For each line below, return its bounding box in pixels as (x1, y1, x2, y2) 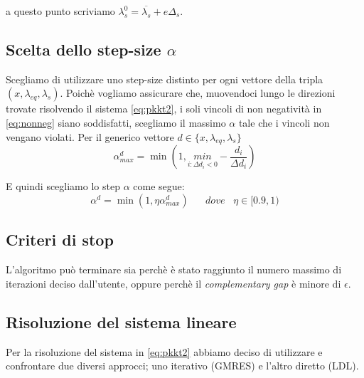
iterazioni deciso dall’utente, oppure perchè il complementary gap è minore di (6, 275, 341, 290)
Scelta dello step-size (6, 38, 161, 60)
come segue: (133, 179, 185, 194)
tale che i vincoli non (238, 115, 330, 130)
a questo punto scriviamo (6, 4, 115, 18)
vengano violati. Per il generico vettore (6, 129, 174, 144)
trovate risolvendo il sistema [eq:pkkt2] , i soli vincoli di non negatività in (6, 101, 322, 116)
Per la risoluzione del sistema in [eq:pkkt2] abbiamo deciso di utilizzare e (6, 344, 323, 359)
